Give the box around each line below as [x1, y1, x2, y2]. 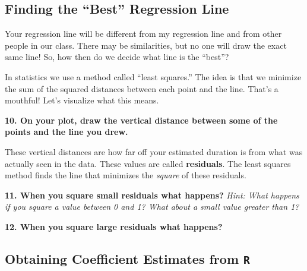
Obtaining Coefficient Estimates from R [5, 249, 250, 267]
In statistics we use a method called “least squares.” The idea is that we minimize [5, 70, 302, 83]
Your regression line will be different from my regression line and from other [5, 27, 282, 40]
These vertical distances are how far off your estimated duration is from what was [5, 145, 303, 157]
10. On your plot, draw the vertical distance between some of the [5, 114, 278, 126]
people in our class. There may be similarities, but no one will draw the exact [5, 39, 287, 51]
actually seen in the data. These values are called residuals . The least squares [5, 157, 291, 169]
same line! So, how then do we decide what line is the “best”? [5, 51, 229, 63]
